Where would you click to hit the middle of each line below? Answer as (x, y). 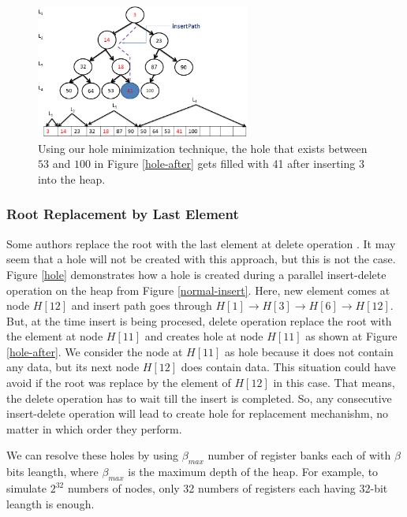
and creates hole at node (204, 336)
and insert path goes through (142, 305)
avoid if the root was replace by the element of (119, 383)
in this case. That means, (334, 383)
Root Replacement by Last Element (123, 214)
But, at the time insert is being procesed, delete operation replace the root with (199, 320)
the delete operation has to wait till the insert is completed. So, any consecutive (199, 398)
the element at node (55, 336)
